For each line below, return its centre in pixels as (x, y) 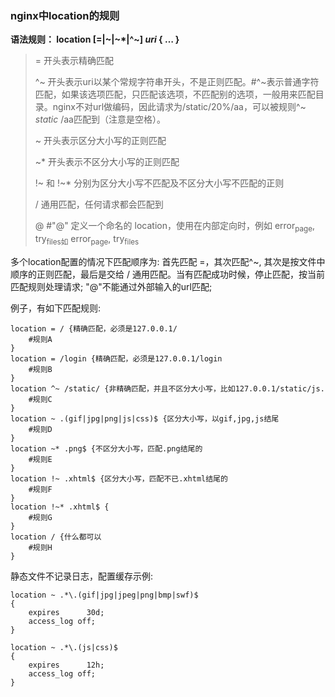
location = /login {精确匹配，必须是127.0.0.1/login (116, 358)
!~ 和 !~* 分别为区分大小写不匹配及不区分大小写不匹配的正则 (159, 183)
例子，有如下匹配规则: (56, 308)
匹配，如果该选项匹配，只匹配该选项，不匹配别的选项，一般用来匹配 (175, 94)
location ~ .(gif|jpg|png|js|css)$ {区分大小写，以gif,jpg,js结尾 (145, 418)
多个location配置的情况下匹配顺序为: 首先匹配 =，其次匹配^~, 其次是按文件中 (168, 261)
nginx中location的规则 (65, 15)
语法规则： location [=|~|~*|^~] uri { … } (95, 39)
